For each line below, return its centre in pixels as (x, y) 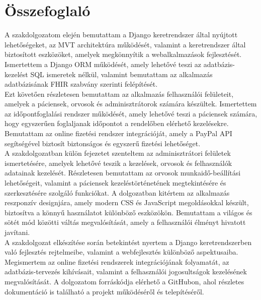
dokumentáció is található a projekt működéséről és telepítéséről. (104, 291)
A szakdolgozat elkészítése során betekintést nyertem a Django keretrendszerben (128, 242)
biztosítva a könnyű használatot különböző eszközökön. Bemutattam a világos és (128, 212)
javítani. (17, 232)
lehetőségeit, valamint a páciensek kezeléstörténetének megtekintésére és (115, 183)
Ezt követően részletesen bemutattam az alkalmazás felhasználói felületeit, (119, 94)
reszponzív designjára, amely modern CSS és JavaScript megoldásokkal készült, (127, 202)
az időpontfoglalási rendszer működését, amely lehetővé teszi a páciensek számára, (131, 113)
